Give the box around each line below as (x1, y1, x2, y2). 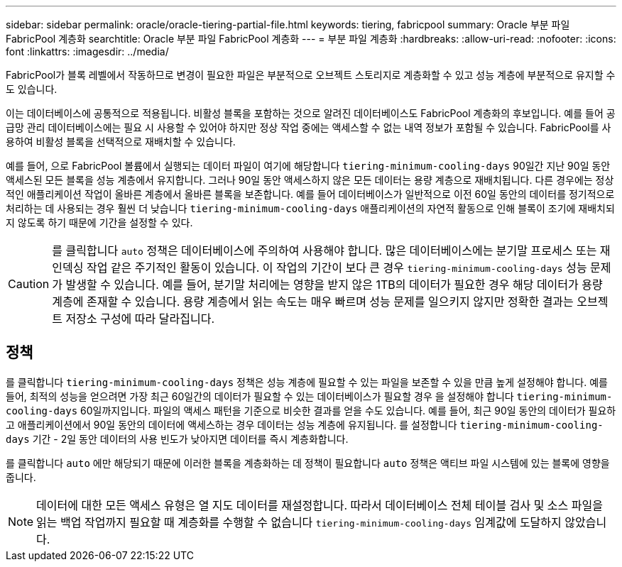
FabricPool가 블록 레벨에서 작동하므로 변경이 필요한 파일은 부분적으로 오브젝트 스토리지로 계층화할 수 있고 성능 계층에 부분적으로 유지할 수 (6, 69, 616, 81)
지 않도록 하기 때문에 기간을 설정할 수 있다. (6, 216, 193, 229)
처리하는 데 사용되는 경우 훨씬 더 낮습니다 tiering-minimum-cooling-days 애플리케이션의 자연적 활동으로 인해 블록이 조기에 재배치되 (6, 202, 615, 214)
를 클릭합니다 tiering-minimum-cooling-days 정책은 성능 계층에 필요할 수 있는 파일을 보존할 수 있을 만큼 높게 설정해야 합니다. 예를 (6, 375, 608, 388)
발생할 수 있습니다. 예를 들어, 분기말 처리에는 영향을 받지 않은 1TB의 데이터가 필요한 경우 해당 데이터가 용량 (65, 277, 603, 292)
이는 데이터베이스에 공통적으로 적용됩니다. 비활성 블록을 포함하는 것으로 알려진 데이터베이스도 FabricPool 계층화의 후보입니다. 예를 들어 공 (6, 107, 616, 119)
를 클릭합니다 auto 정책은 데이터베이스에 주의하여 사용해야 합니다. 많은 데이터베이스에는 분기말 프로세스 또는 (52, 243, 597, 258)
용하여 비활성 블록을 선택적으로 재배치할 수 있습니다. (6, 136, 236, 148)
